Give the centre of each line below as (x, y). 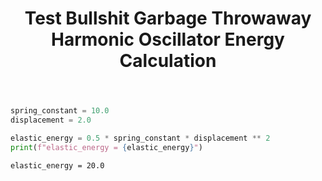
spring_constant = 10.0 (60, 111)
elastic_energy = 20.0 (57, 165)
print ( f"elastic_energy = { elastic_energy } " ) (106, 147)
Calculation (168, 61)
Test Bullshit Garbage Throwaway (168, 18)
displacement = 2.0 (51, 120)
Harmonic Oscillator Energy (168, 39)
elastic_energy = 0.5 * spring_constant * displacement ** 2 (140, 138)
